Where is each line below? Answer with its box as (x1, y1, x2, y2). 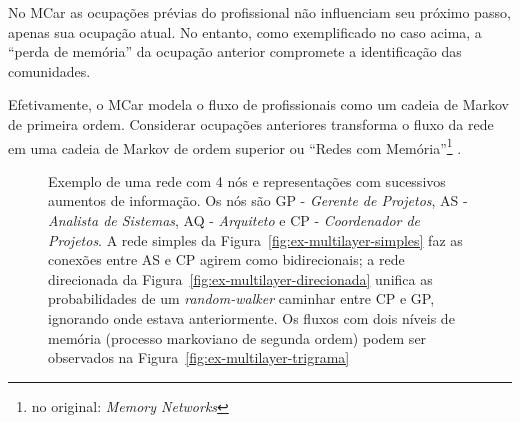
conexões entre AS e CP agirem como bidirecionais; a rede (48, 249, 405, 270)
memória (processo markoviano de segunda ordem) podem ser (48, 327, 427, 348)
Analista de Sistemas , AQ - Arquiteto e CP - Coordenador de (48, 210, 421, 230)
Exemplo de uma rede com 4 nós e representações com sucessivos (48, 170, 446, 191)
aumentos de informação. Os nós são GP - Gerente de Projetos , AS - (48, 190, 468, 211)
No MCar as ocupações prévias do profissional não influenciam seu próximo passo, (8, 2, 511, 22)
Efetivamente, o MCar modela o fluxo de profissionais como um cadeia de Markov (8, 94, 510, 115)
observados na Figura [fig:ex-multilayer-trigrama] (48, 347, 350, 368)
